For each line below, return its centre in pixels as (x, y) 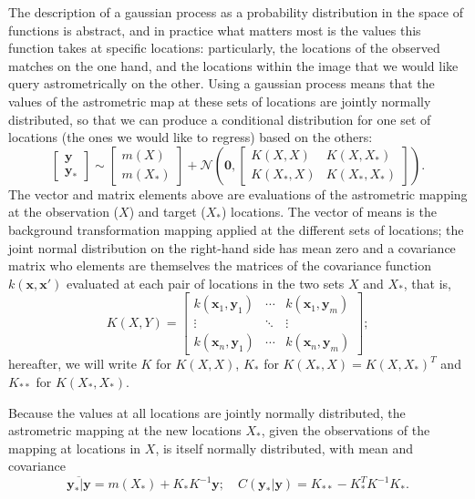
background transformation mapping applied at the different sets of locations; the (236, 229)
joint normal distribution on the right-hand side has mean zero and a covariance (232, 247)
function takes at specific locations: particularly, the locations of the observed (224, 48)
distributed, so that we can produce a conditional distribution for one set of (220, 119)
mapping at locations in (75, 448)
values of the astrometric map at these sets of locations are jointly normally (220, 101)
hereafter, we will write (72, 364)
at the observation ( (64, 212)
